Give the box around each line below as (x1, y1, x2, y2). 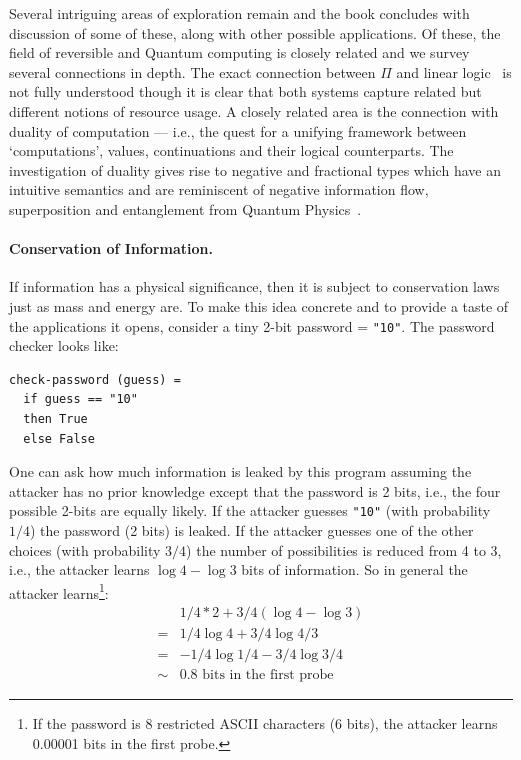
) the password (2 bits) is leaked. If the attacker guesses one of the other (30, 519, 474, 540)
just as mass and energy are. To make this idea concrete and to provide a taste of (9, 295, 509, 316)
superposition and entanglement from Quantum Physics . (9, 198, 362, 219)
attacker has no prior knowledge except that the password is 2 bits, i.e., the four (9, 480, 501, 501)
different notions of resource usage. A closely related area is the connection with (9, 100, 499, 121)
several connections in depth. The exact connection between (9, 61, 376, 82)
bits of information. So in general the (241, 559, 468, 580)
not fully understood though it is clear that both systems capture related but (9, 81, 482, 102)
